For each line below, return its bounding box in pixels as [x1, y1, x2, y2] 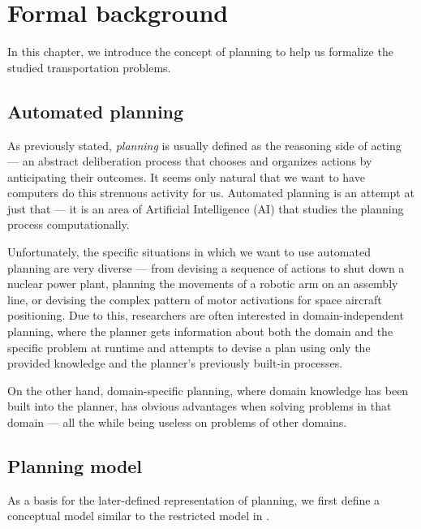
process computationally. [7, 216, 130, 233]
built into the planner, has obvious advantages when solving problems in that [7, 398, 392, 415]
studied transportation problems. [7, 58, 171, 75]
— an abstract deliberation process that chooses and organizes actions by [7, 153, 372, 170]
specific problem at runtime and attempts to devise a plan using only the [7, 338, 371, 355]
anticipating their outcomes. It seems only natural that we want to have [7, 168, 365, 185]
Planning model [7, 454, 143, 478]
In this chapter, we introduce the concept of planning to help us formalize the [7, 43, 393, 60]
